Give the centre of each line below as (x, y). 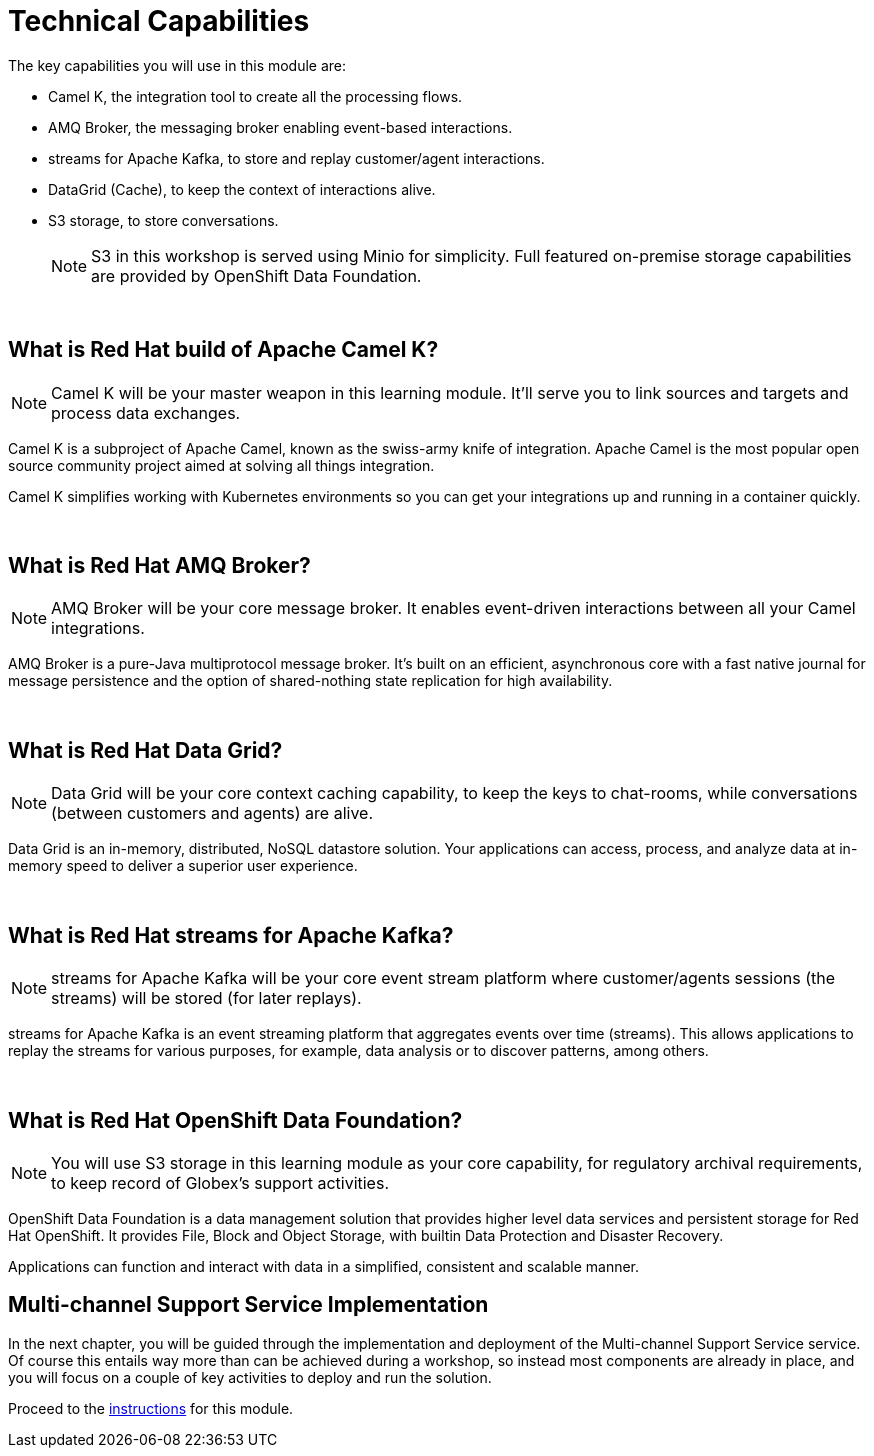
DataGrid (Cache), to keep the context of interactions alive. (242, 189)
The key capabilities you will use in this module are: (177, 65)
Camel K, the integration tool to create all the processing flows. (255, 96)
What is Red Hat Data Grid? (145, 750)
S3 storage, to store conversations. (163, 220)
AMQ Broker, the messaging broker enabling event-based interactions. (280, 127)
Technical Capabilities (159, 21)
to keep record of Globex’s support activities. (220, 1182)
